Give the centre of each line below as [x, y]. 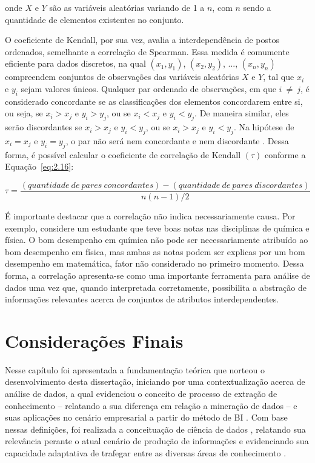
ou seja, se [24, 113]
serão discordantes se [44, 127]
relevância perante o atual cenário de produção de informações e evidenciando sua [157, 441]
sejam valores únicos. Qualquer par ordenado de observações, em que [148, 88]
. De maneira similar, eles [242, 113]
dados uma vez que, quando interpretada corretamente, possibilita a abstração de [156, 287]
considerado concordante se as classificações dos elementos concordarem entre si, [154, 101]
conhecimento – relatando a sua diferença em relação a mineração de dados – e [151, 405]
